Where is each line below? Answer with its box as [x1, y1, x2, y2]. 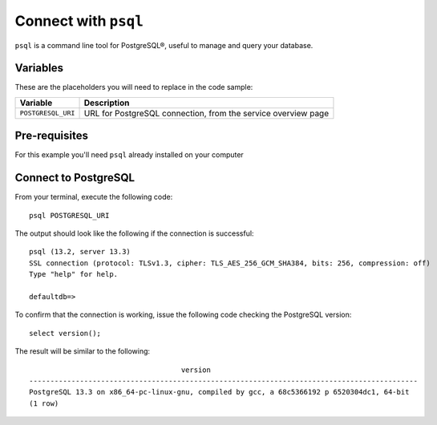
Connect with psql [14, 12, 144, 30]
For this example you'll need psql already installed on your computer [14, 150, 244, 160]
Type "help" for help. [29, 269, 119, 279]
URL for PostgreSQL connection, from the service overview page [83, 107, 330, 119]
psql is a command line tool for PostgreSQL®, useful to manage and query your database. [14, 40, 314, 50]
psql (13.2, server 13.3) [29, 247, 132, 257]
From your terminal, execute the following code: [14, 192, 173, 202]
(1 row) [29, 399, 59, 408]
